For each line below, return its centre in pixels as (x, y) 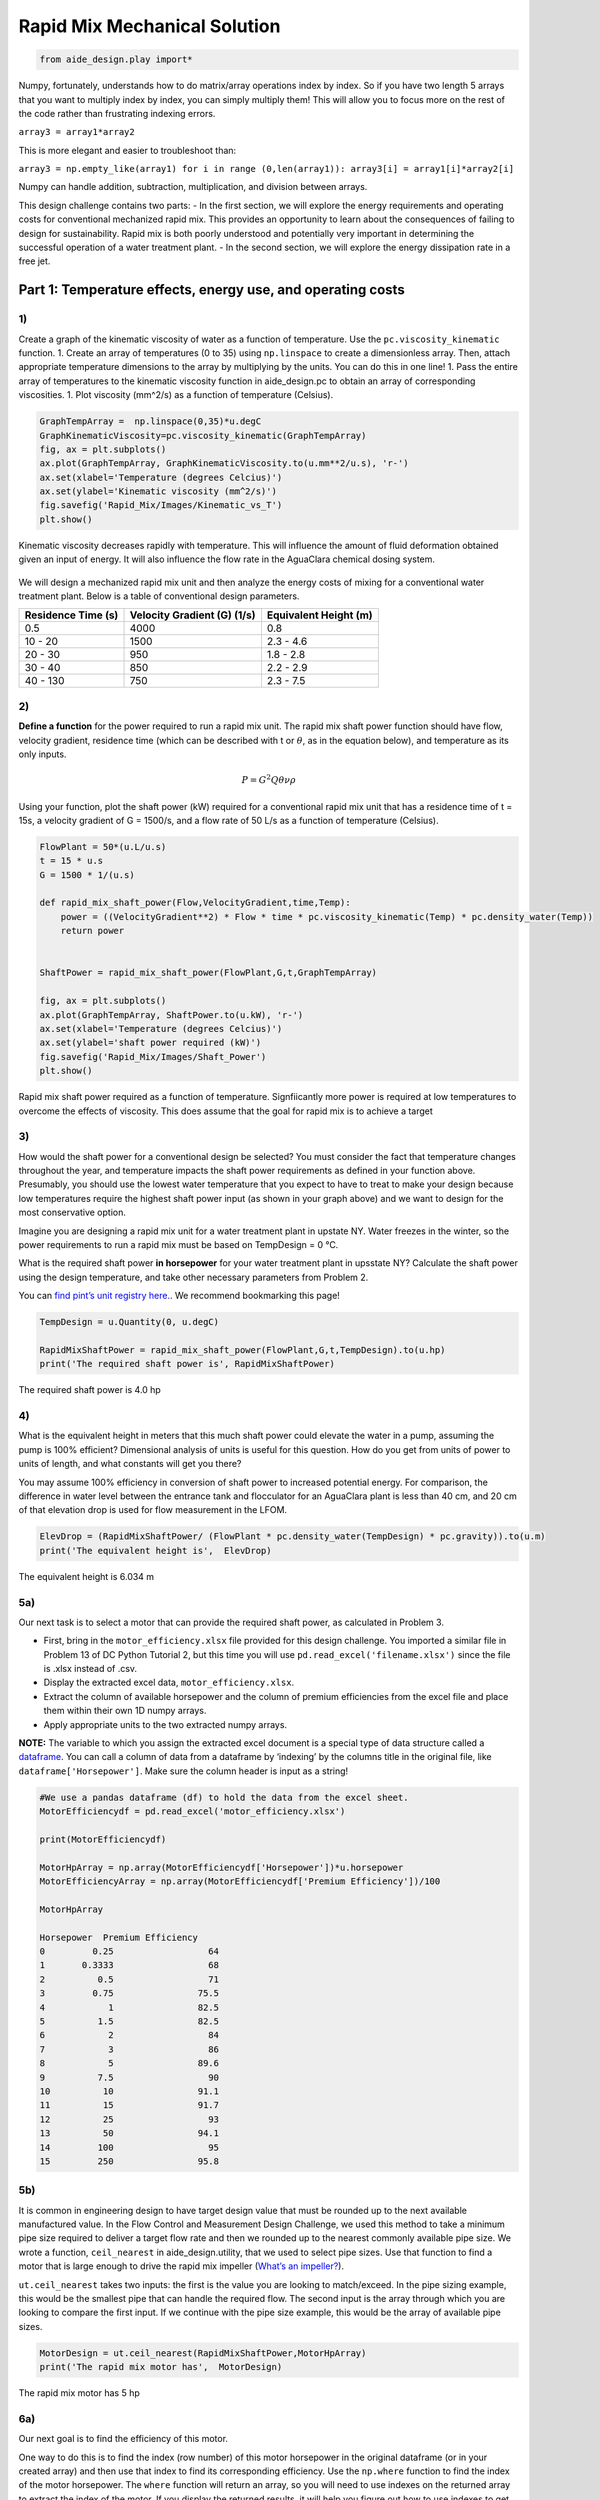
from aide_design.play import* (116, 59)
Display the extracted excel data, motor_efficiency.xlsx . (169, 1682)
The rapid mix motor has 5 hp (79, 2393)
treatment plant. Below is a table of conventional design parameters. (159, 596)
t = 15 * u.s (71, 861)
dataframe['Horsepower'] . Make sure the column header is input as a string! (183, 1771)
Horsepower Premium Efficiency (119, 1937)
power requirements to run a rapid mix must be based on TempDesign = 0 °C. (178, 1244)
